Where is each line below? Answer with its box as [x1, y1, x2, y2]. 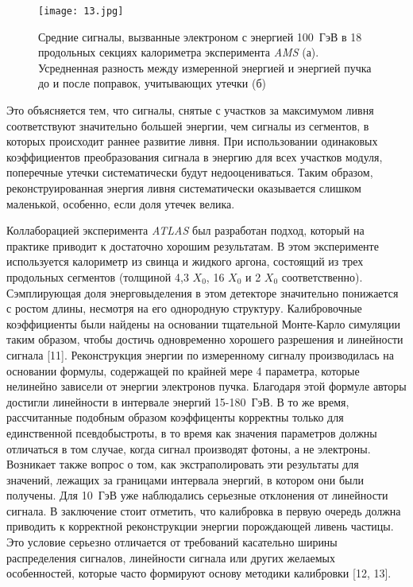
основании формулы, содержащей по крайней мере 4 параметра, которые [6, 362, 360, 379]
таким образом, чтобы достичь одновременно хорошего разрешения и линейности [6, 331, 403, 348]
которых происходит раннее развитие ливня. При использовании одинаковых [6, 133, 378, 150]
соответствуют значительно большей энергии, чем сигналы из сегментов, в [6, 117, 369, 134]
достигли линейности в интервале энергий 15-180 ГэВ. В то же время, [6, 393, 349, 410]
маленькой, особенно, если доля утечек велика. [6, 195, 235, 212]
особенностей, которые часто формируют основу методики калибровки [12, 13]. [6, 565, 392, 581]
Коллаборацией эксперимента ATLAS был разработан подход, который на [6, 222, 365, 239]
